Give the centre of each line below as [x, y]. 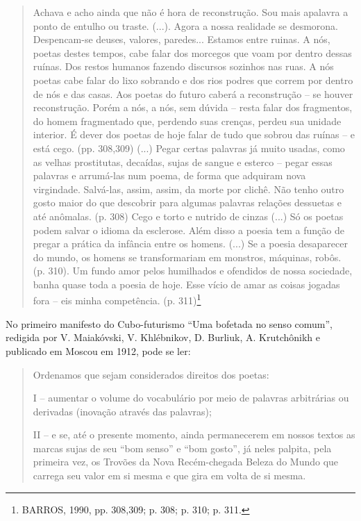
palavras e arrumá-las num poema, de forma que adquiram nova [169, 175]
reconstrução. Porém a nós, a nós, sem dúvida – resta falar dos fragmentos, [193, 107]
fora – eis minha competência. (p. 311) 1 [117, 299]
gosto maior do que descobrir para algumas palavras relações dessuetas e [187, 202]
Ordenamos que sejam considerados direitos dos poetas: [151, 374]
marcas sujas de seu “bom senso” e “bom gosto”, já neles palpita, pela [182, 448]
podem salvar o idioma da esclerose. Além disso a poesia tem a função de [188, 230]
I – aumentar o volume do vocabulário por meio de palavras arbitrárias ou [191, 398]
